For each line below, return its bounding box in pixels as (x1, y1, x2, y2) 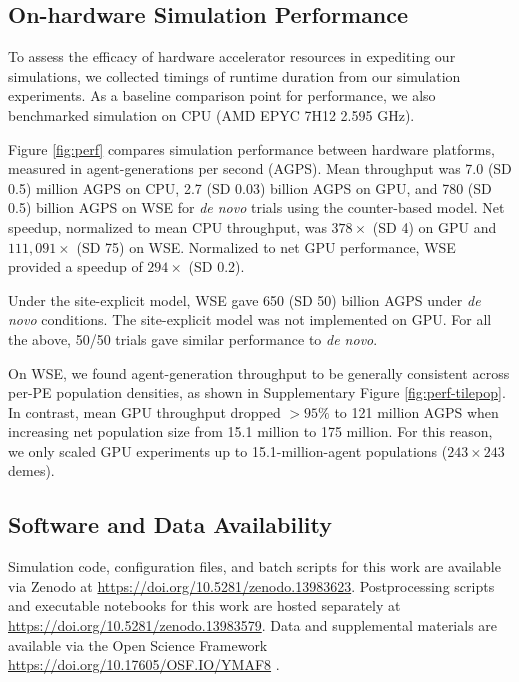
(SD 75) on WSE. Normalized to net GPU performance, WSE (76, 236, 456, 257)
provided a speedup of (8, 256, 143, 277)
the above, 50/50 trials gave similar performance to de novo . (8, 328, 378, 349)
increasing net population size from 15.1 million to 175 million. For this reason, (8, 421, 493, 442)
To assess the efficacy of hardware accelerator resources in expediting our (8, 46, 456, 67)
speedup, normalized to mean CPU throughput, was (8, 216, 327, 237)
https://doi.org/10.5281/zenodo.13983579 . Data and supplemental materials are (8, 615, 498, 636)
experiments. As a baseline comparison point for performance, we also (8, 85, 436, 106)
